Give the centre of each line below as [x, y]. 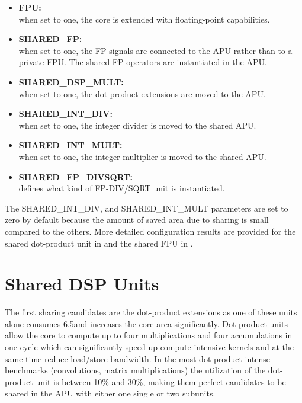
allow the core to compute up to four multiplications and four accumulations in [149, 335]
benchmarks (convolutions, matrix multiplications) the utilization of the [135, 370]
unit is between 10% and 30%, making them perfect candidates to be [161, 381]
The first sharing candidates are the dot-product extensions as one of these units [151, 312]
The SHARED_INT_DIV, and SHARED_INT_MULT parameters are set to [147, 208]
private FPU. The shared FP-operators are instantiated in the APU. [143, 62]
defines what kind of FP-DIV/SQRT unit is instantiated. [122, 188]
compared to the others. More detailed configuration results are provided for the [150, 231]
